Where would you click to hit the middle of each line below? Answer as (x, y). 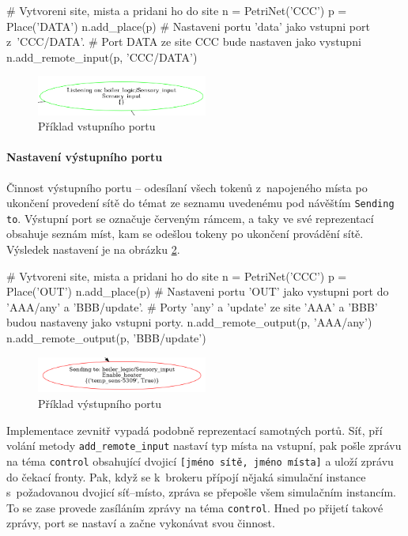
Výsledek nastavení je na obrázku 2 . (93, 249)
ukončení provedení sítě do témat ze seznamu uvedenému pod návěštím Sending (200, 203)
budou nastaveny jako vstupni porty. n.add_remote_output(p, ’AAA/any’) (189, 322)
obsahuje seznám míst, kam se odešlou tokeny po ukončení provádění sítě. (185, 234)
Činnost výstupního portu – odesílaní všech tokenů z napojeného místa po (187, 187)
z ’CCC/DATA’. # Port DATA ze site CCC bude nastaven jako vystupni (184, 42)
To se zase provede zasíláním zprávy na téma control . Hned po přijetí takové (195, 507)
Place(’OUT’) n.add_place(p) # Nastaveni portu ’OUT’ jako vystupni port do (198, 291)
